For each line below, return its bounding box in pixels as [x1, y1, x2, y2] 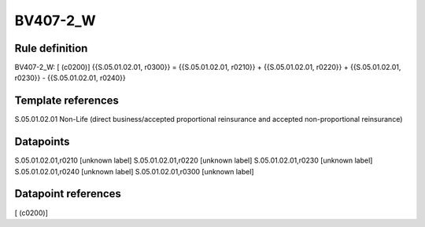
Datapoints [14, 135, 70, 148]
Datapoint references [14, 187, 122, 200]
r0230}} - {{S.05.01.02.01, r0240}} [14, 73, 126, 82]
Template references [14, 94, 120, 108]
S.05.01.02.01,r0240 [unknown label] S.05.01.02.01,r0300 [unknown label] [14, 167, 255, 176]
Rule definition [14, 42, 88, 55]
